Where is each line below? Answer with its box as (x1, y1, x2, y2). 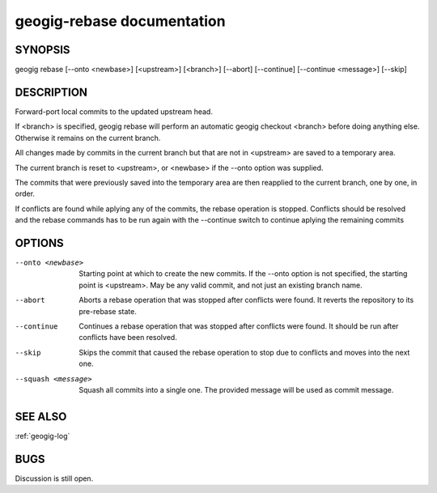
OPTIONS (15, 236, 64, 250)
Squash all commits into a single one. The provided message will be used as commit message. (78, 385, 394, 394)
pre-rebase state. (78, 306, 138, 316)
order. (15, 189, 36, 198)
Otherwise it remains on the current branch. (15, 133, 161, 142)
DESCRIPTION (15, 85, 88, 99)
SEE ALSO (15, 410, 67, 423)
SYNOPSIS (15, 43, 70, 57)
